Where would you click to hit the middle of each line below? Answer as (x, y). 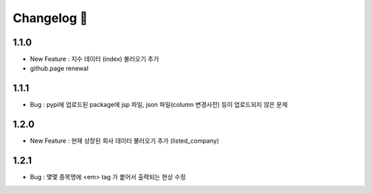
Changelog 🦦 (50, 18)
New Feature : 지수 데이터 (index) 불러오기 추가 (95, 59)
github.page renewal (59, 68)
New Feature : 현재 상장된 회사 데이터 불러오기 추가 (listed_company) (125, 141)
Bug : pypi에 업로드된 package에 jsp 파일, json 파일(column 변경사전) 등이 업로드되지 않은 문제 (159, 105)
